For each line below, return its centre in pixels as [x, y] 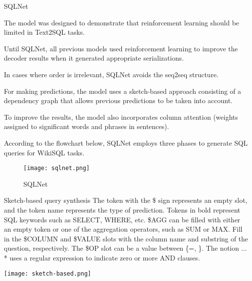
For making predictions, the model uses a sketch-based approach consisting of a [123, 91]
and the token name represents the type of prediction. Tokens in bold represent [122, 209]
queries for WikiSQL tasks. [44, 152]
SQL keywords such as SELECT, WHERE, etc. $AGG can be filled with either [122, 219]
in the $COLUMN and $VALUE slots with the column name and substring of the [126, 238]
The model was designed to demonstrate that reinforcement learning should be [122, 22]
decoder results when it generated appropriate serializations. [94, 58]
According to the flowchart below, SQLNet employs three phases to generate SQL [126, 142]
